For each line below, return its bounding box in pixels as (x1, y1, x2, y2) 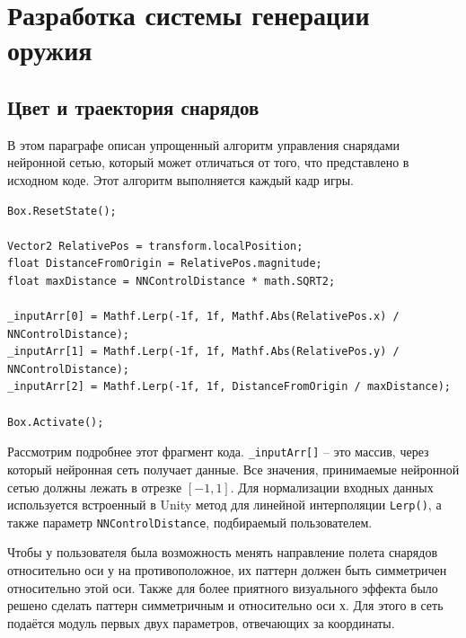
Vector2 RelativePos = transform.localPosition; (7, 239, 303, 253)
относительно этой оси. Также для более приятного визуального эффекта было (7, 578, 438, 597)
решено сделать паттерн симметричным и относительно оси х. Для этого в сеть (7, 596, 444, 615)
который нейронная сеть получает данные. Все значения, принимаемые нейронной (7, 459, 460, 478)
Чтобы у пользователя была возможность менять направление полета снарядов (7, 543, 437, 562)
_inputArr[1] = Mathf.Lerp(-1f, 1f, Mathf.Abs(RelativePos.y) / (7, 345, 400, 359)
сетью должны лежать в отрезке (7, 477, 182, 496)
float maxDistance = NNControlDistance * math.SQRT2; (7, 274, 336, 288)
